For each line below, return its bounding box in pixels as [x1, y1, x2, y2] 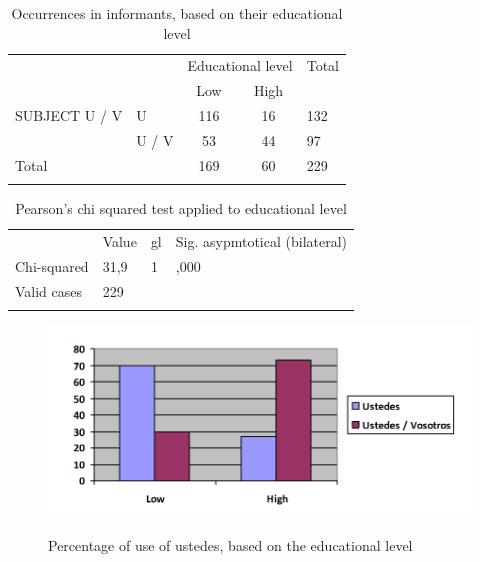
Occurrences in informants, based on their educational [11, 3, 343, 23]
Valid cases [15, 280, 83, 301]
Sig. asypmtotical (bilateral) [175, 231, 348, 251]
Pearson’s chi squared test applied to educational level [15, 198, 347, 219]
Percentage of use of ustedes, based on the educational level [48, 535, 413, 556]
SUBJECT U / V [15, 105, 123, 126]
